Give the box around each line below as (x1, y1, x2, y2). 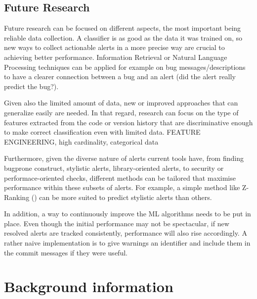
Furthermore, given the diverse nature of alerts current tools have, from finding (4, 153, 244, 163)
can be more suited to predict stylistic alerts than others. (39, 192, 212, 202)
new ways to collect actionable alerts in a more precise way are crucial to (4, 42, 225, 52)
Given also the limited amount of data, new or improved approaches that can (4, 98, 238, 108)
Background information (4, 276, 173, 297)
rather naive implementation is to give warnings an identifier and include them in (4, 238, 251, 248)
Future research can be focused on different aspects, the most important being (4, 23, 241, 33)
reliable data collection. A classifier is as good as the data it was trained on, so (4, 32, 243, 43)
